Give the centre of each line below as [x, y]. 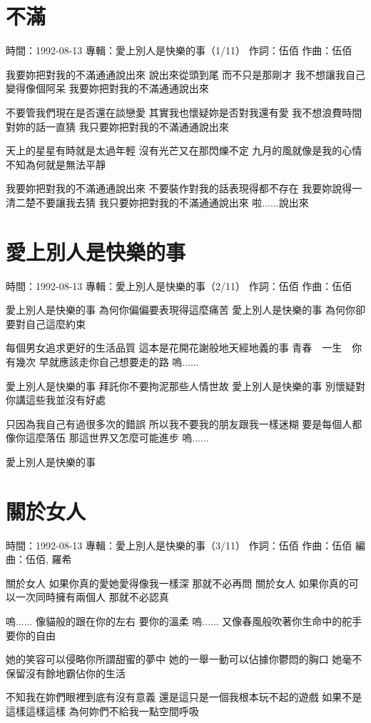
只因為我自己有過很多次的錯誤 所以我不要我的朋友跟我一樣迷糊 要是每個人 [179, 423]
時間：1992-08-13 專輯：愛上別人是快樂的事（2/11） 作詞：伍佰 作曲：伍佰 [179, 285]
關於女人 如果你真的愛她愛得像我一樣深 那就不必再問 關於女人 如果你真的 [177, 583]
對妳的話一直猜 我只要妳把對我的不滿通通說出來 [117, 126]
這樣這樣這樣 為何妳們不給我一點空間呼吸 [102, 711]
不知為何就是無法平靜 [56, 164]
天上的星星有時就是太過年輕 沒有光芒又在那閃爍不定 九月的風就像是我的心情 [184, 150]
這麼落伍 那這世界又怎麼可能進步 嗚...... [117, 438]
